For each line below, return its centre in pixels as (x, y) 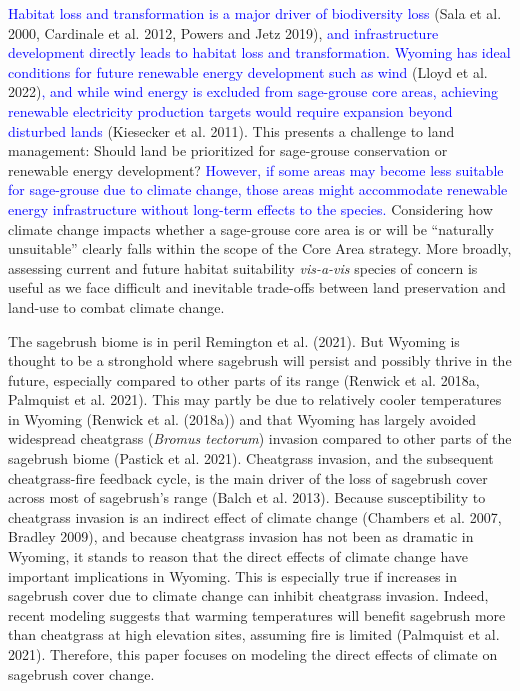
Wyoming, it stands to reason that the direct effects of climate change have (238, 556)
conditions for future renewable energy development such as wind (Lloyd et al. (248, 71)
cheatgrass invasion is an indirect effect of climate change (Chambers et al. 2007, (255, 516)
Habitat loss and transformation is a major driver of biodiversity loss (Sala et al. (255, 13)
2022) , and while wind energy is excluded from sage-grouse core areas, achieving (253, 91)
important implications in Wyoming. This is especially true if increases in (232, 575)
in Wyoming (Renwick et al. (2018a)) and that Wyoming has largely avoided (242, 418)
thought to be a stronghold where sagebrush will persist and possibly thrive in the (260, 360)
